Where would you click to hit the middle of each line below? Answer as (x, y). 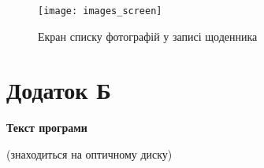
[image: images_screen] (100, 11)
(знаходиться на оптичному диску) (89, 153)
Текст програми (47, 128)
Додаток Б (59, 90)
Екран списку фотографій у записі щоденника (148, 36)
